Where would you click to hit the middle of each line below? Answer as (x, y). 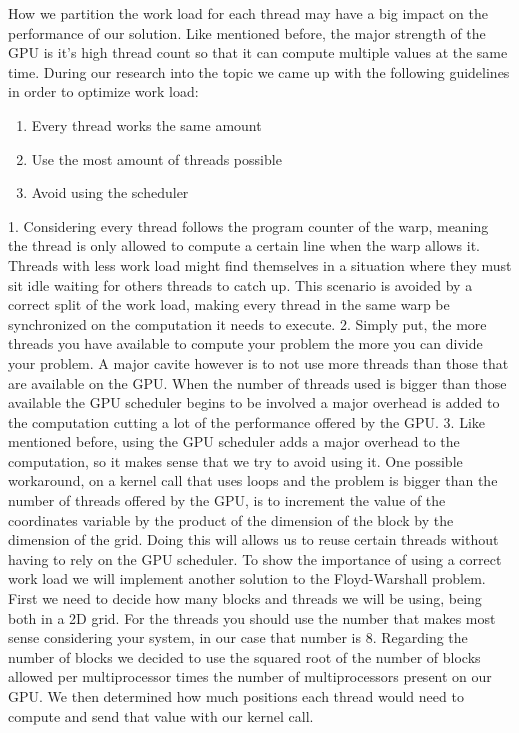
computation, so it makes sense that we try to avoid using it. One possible (235, 460)
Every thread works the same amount (146, 124)
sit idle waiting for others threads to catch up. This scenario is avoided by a (240, 284)
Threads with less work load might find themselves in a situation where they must (260, 264)
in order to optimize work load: (103, 91)
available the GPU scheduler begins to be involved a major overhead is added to (254, 402)
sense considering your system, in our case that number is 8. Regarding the (238, 637)
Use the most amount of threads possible (156, 158)
